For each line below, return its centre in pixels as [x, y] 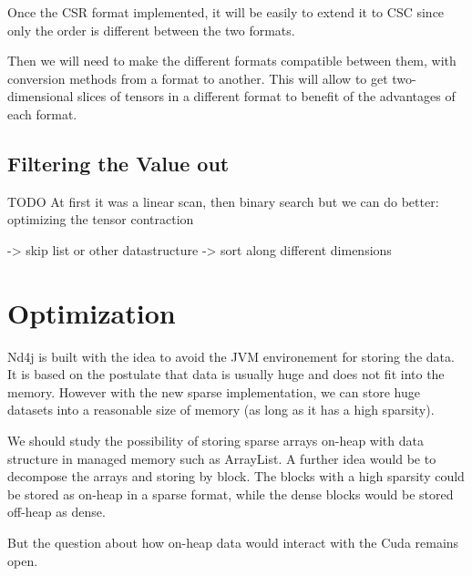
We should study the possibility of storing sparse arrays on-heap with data [215, 441]
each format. [42, 113]
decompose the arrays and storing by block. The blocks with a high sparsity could [236, 476]
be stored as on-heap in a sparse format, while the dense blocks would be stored [231, 494]
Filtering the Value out [118, 163]
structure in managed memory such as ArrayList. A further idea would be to [222, 458]
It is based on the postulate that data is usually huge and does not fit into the [226, 374]
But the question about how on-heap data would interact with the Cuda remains [233, 543]
